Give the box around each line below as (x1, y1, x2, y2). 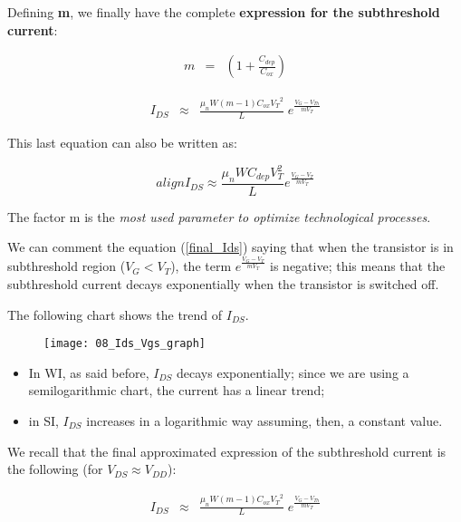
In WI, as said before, (28, 362, 149, 382)
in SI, (28, 411, 59, 430)
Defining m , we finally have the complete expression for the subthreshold (7, 3, 440, 21)
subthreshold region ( (7, 256, 126, 275)
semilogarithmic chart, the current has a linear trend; (28, 381, 325, 400)
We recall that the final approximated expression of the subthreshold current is (7, 441, 447, 460)
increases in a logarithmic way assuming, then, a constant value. (86, 411, 443, 430)
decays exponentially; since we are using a (177, 362, 409, 382)
